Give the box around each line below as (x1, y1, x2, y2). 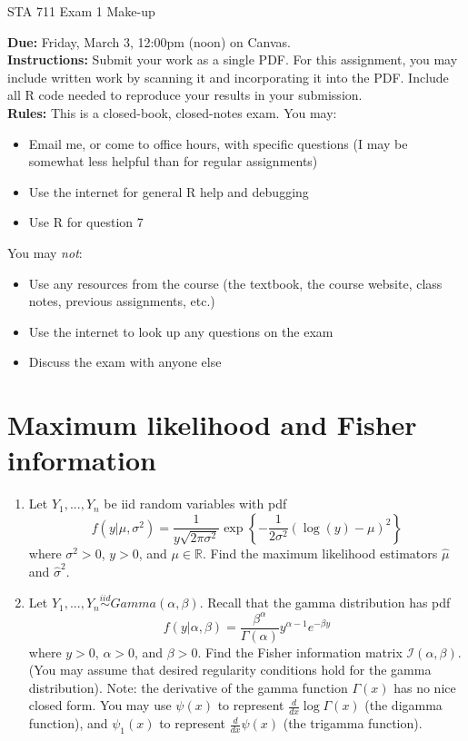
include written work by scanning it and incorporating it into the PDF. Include (7, 67, 449, 86)
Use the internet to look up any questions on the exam (28, 321, 334, 341)
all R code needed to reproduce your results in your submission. (7, 85, 363, 104)
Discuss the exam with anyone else (28, 352, 222, 371)
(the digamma (364, 696, 443, 715)
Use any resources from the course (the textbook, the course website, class (28, 273, 443, 292)
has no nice (393, 677, 456, 697)
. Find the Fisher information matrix (197, 642, 403, 661)
